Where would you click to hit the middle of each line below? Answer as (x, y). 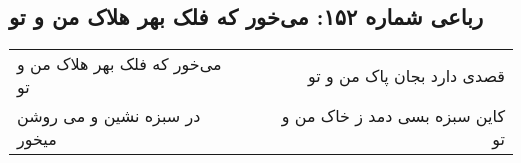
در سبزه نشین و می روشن (109, 116)
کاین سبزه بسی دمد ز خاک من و (393, 116)
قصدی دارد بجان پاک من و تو (406, 75)
